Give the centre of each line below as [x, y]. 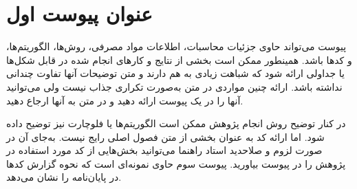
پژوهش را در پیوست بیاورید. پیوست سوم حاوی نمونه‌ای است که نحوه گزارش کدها [176, 163]
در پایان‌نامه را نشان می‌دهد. [64, 177]
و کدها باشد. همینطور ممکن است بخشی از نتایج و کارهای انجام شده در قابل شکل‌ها [179, 59]
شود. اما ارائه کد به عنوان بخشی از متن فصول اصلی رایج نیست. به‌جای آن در [165, 136]
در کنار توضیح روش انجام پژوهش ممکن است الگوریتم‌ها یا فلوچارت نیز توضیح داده [176, 123]
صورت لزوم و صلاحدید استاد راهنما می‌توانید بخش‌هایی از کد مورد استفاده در [164, 150]
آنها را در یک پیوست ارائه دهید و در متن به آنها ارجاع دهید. [125, 100]
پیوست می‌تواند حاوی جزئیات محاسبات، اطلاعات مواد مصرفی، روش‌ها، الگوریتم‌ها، [176, 46]
